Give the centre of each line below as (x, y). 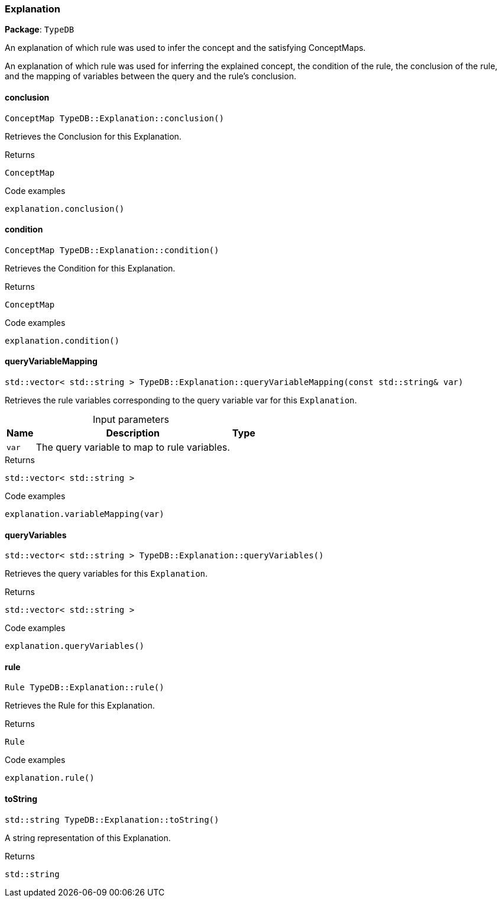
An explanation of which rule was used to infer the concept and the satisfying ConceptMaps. (185, 48)
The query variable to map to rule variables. (133, 447)
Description (133, 433)
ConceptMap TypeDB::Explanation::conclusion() (114, 118)
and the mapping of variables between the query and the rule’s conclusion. (150, 76)
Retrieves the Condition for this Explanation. (90, 268)
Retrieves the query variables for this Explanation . (106, 574)
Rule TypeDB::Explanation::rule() (85, 688)
